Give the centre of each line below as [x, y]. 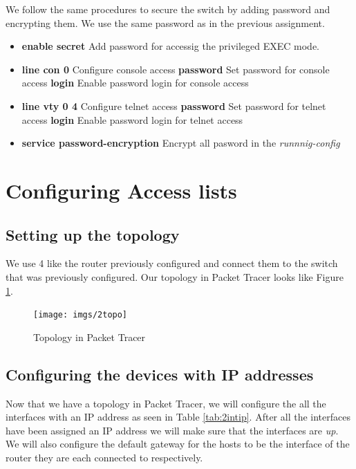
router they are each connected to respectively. [104, 457]
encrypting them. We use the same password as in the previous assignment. [165, 22]
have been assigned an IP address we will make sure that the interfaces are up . [172, 430]
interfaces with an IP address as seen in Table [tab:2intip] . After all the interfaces [178, 417]
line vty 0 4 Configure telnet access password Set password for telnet [174, 105]
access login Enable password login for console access [135, 83]
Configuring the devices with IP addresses [160, 374]
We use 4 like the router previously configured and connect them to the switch [172, 263]
